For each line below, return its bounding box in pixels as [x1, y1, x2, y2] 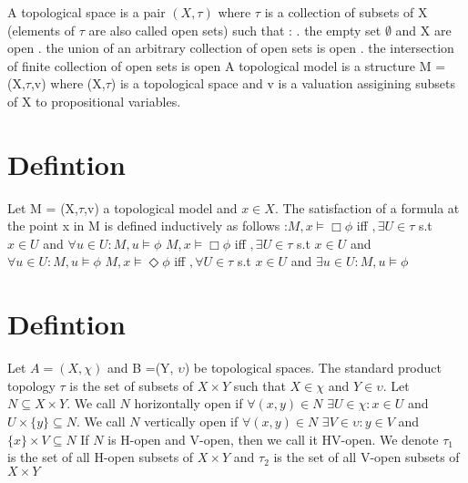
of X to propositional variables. [7, 91, 181, 110]
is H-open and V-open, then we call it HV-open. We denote [107, 429, 439, 448]
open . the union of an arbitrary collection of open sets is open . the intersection [7, 38, 454, 57]
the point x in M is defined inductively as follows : [7, 216, 288, 235]
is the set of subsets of [69, 375, 194, 395]
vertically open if [144, 411, 239, 430]
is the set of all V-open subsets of [273, 447, 460, 467]
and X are [395, 20, 452, 39]
